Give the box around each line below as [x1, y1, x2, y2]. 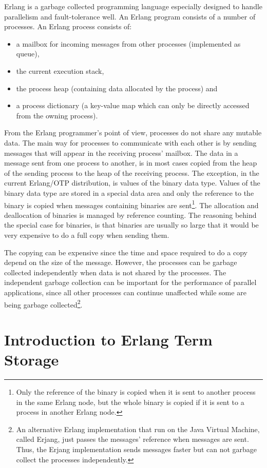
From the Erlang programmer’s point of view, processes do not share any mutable [4, 127, 262, 138]
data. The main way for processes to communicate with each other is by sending [4, 137, 257, 148]
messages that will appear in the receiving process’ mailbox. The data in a [4, 147, 238, 158]
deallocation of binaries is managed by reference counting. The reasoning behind [4, 209, 257, 220]
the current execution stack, [16, 65, 104, 76]
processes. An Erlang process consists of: [4, 21, 132, 32]
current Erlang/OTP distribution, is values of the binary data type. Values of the [4, 177, 260, 188]
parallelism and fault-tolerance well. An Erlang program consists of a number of [4, 11, 256, 22]
